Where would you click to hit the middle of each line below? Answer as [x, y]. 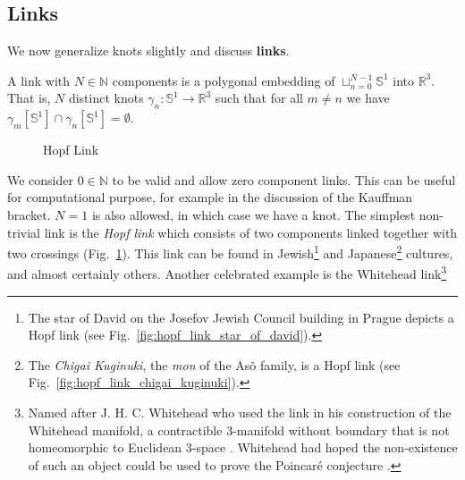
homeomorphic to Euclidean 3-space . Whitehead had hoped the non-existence [243, 447]
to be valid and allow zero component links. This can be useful [284, 179]
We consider [41, 179]
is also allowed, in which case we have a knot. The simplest [254, 214]
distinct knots [106, 98]
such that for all [259, 98]
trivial [24, 232]
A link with [39, 80]
